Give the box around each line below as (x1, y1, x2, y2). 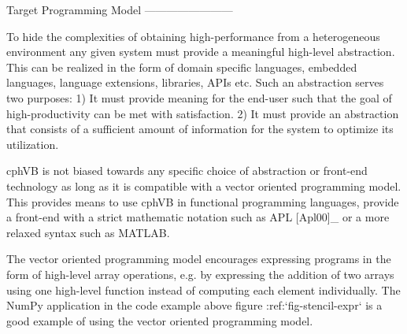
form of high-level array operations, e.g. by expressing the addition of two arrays (6, 265, 394, 282)
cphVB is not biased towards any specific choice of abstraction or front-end (6, 162, 368, 179)
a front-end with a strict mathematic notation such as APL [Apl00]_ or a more (6, 209, 390, 225)
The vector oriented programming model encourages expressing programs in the (6, 250, 391, 267)
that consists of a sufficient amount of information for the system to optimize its (6, 121, 394, 137)
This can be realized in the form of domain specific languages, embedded (6, 58, 357, 75)
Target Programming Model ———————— (6, 2, 233, 17)
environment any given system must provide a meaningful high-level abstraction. (6, 43, 395, 60)
